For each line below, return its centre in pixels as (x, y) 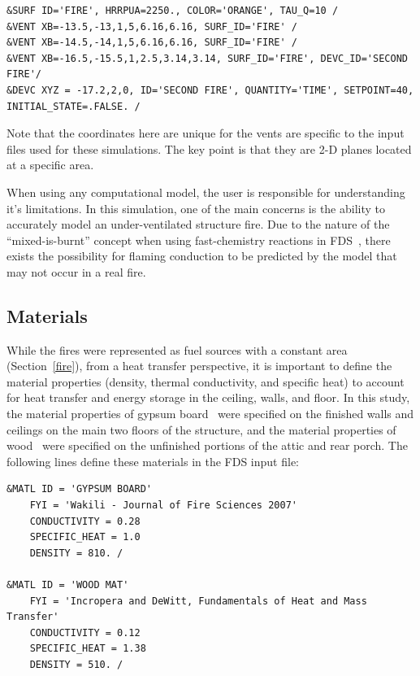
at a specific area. (50, 165)
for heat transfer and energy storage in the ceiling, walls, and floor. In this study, (208, 397)
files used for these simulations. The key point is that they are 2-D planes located (209, 148)
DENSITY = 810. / (76, 553)
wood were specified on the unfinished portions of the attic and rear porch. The (207, 445)
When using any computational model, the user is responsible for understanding (206, 192)
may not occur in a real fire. (76, 271)
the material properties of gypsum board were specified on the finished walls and (210, 414)
